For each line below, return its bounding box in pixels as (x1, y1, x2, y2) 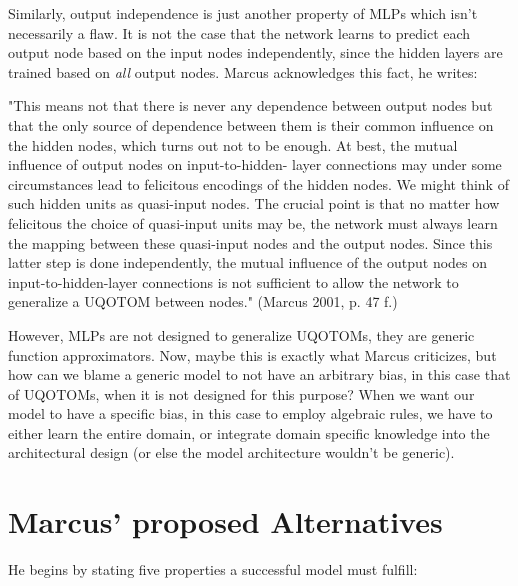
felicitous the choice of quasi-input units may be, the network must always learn (8, 212, 498, 233)
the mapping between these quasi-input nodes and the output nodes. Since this (8, 232, 493, 253)
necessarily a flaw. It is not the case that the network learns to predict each (8, 22, 471, 43)
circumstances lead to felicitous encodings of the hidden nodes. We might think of (8, 173, 509, 194)
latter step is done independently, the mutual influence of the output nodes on (8, 252, 488, 273)
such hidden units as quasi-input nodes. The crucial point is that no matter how (8, 193, 500, 214)
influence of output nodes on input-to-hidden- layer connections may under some (8, 154, 502, 175)
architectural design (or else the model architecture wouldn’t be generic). (8, 442, 455, 463)
